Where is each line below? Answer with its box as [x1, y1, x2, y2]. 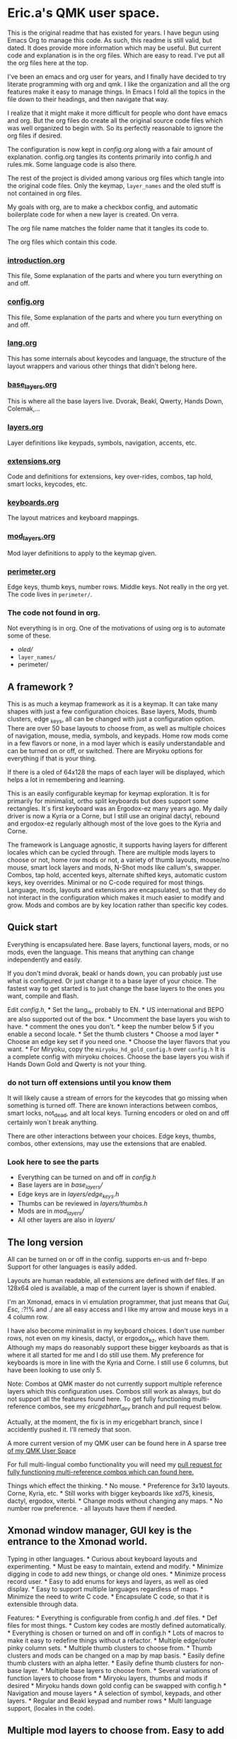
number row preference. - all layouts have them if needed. [7, 1504, 177, 1512]
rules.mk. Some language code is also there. [7, 160, 137, 168]
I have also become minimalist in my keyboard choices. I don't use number [7, 1326, 225, 1335]
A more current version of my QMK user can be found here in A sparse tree [7, 1438, 227, 1448]
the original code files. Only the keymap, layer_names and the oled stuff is [7, 181, 221, 189]
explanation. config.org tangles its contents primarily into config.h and [7, 152, 212, 161]
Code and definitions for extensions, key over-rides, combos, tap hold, [7, 472, 214, 480]
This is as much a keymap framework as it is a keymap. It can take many [7, 700, 218, 709]
